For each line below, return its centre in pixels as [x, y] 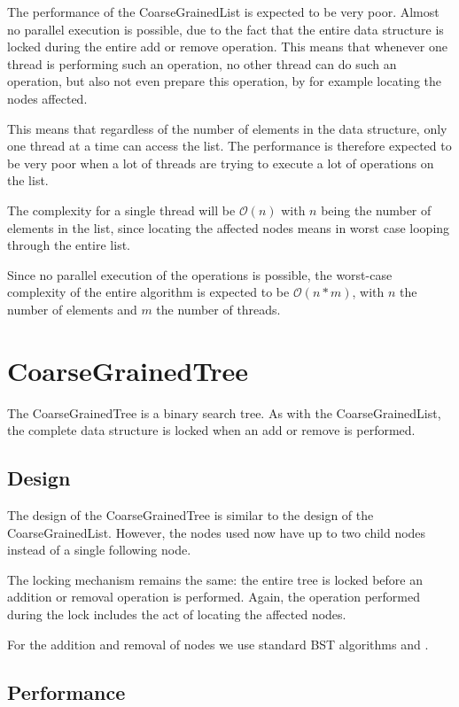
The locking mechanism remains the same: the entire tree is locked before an [215, 579]
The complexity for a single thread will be [121, 210]
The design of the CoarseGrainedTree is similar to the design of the [191, 515]
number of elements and [72, 309]
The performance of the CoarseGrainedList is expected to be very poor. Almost [223, 12]
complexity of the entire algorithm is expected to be [148, 292]
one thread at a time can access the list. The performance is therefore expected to [229, 146]
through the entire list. [69, 245]
